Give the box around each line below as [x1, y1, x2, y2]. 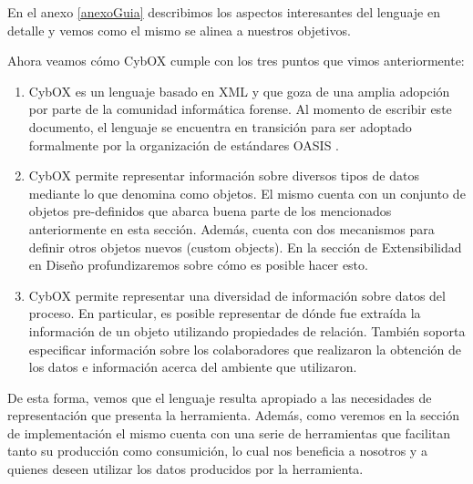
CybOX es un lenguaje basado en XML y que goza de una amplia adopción [28, 81, 450, 100]
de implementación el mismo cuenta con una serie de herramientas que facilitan [7, 423, 451, 442]
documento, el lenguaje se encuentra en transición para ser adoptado [28, 117, 412, 136]
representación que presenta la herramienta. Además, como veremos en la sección [7, 406, 459, 425]
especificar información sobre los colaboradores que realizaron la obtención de [28, 339, 462, 358]
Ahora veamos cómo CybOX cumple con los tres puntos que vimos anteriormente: [7, 51, 465, 70]
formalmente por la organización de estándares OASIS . [28, 135, 340, 154]
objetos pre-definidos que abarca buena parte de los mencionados [28, 201, 392, 221]
